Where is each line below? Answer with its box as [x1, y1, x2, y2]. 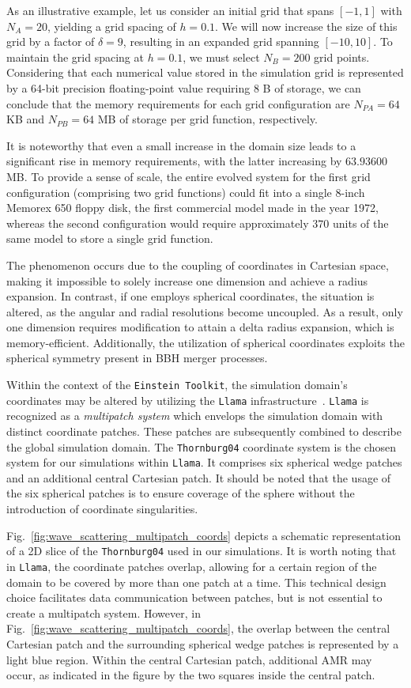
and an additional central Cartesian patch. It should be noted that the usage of [6, 469, 391, 486]
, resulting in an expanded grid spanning [123, 33, 319, 50]
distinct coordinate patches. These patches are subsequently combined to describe [6, 422, 402, 439]
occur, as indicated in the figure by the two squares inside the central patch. [6, 667, 375, 683]
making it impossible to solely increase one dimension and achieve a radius [6, 272, 368, 289]
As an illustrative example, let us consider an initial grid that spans [6, 2, 334, 18]
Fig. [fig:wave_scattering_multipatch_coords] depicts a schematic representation [6, 527, 401, 543]
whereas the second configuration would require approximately [6, 214, 309, 231]
